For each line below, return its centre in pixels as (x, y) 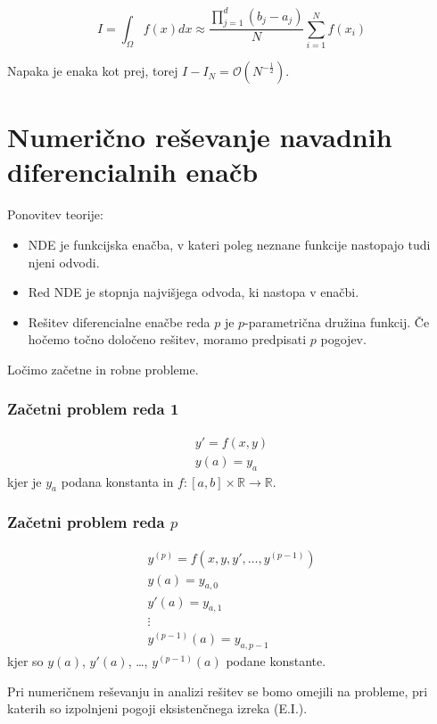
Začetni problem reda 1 (93, 409)
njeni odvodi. (64, 262)
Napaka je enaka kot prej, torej (93, 71)
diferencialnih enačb (133, 172)
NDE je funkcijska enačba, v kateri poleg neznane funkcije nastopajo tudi (229, 244)
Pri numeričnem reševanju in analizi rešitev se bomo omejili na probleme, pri (218, 691)
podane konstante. (276, 661)
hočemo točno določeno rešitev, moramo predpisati (167, 339)
